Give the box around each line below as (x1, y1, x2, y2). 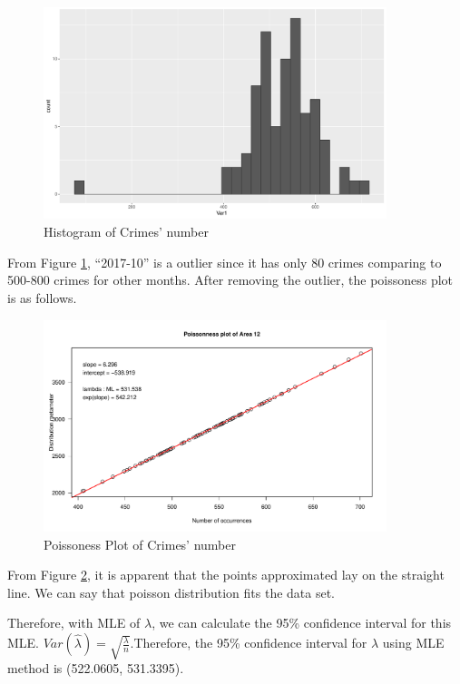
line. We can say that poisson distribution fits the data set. (7, 582, 336, 601)
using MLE (382, 633, 445, 652)
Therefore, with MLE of (7, 613, 141, 632)
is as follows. (7, 288, 77, 307)
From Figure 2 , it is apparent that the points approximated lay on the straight (7, 565, 445, 584)
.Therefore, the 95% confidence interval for (130, 633, 367, 652)
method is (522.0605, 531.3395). (7, 659, 184, 678)
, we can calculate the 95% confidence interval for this (152, 613, 452, 632)
